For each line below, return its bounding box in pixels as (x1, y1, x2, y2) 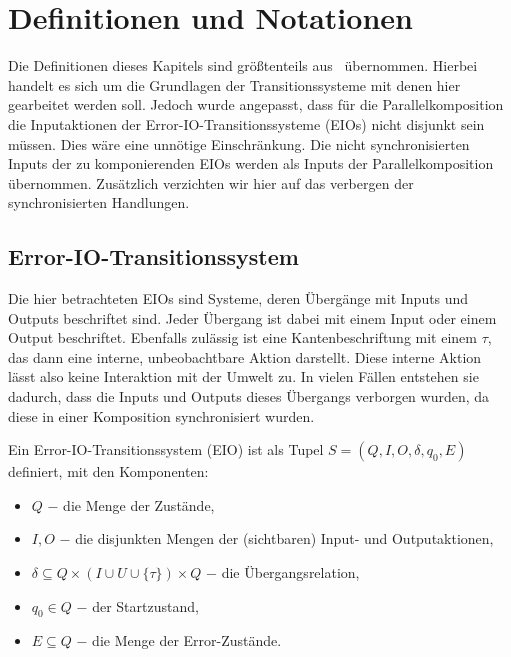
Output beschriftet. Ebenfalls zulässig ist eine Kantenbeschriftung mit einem (8, 327, 477, 348)
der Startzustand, (92, 595, 199, 616)
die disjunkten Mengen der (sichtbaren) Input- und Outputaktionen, (75, 528, 494, 549)
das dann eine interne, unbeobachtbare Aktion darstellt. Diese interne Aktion (8, 346, 482, 367)
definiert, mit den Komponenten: (8, 461, 209, 482)
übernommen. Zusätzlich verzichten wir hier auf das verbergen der (8, 172, 414, 193)
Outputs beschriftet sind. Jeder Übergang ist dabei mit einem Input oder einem (8, 307, 497, 328)
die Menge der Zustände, (63, 494, 215, 515)
